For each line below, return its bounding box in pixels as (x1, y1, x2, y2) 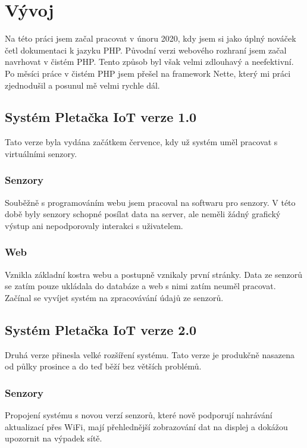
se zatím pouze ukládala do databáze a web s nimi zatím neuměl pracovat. (5, 280, 276, 292)
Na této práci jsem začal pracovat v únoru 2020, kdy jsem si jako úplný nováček (5, 32, 296, 45)
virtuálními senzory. (5, 147, 77, 159)
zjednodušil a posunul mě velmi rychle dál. (5, 79, 160, 91)
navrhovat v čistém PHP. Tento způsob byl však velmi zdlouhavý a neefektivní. (5, 55, 294, 68)
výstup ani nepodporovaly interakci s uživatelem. (5, 219, 183, 231)
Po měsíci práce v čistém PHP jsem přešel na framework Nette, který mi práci (5, 67, 291, 79)
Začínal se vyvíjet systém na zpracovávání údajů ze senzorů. (5, 291, 224, 303)
